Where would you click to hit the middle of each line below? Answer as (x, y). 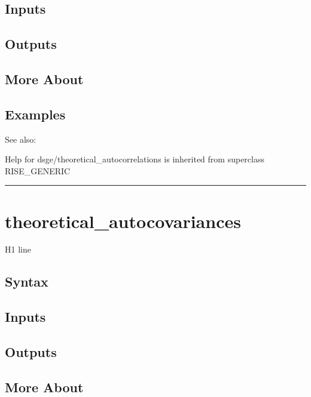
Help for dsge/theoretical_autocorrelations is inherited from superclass (135, 159)
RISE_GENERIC (38, 170)
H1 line (18, 249)
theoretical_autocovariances (123, 221)
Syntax (27, 281)
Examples (35, 114)
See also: (21, 139)
